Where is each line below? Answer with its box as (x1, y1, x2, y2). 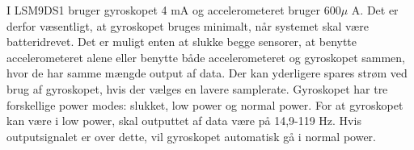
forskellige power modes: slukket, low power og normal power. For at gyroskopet (6, 96, 403, 113)
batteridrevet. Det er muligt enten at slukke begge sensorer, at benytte (6, 33, 357, 50)
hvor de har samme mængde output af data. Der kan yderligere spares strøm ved (6, 65, 408, 81)
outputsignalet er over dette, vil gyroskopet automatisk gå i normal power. (6, 127, 376, 144)
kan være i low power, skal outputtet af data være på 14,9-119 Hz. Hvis (6, 112, 361, 129)
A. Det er (351, 2, 399, 18)
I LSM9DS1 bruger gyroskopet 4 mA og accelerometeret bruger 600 (6, 2, 341, 18)
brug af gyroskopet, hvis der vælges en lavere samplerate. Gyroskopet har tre (6, 80, 388, 97)
